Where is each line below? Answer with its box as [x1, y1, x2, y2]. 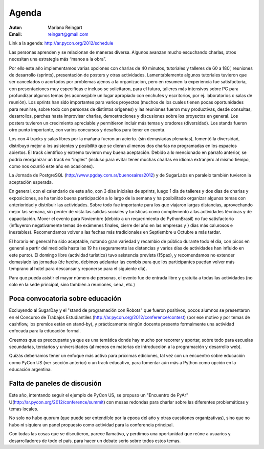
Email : [9, 31, 22, 37]
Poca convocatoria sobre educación [9, 295, 122, 303]
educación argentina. [9, 367, 52, 373]
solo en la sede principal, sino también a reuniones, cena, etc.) [9, 282, 135, 288]
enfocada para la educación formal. [9, 328, 81, 334]
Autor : [9, 25, 23, 30]
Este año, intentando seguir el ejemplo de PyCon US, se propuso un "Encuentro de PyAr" [9, 392, 188, 398]
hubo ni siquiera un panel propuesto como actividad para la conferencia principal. [9, 422, 174, 427]
